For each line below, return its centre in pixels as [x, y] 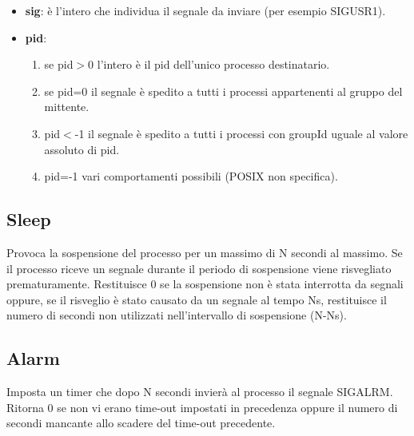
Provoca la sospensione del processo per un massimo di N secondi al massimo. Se [205, 252]
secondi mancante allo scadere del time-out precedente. [141, 423]
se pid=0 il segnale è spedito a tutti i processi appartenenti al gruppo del [223, 91]
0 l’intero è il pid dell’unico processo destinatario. [209, 64]
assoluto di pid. [82, 149]
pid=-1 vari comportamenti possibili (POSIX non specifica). [191, 176]
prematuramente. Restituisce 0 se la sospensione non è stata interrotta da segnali [205, 284]
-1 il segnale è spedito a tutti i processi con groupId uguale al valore [241, 133]
